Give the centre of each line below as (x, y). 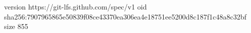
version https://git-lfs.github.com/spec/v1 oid (76, 6)
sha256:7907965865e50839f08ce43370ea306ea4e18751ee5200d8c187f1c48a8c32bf (125, 16)
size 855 (16, 26)
